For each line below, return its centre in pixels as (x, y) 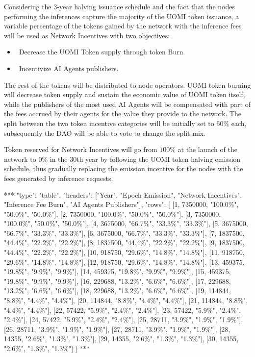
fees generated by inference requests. (59, 178)
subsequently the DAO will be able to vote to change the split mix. (105, 133)
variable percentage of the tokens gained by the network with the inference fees (123, 26)
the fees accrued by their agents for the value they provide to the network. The (123, 114)
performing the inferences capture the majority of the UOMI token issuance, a (122, 16)
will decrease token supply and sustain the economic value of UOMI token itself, (125, 94)
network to (20, 159)
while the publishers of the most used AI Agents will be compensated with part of (127, 104)
